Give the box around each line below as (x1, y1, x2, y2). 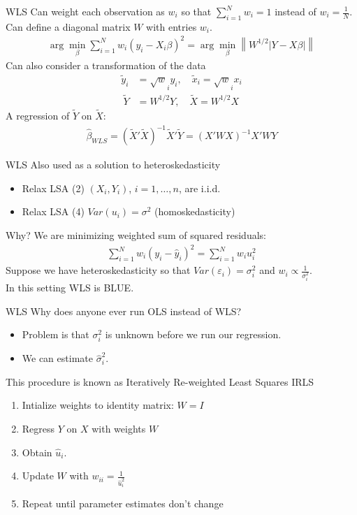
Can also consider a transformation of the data (6, 58, 206, 73)
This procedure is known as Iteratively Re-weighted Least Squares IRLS (6, 374, 314, 389)
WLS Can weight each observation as (6, 4, 165, 18)
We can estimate (22, 351, 93, 365)
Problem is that (22, 327, 89, 342)
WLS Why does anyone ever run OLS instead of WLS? (6, 303, 242, 318)
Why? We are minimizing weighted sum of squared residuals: (6, 227, 266, 242)
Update (22, 468, 54, 483)
